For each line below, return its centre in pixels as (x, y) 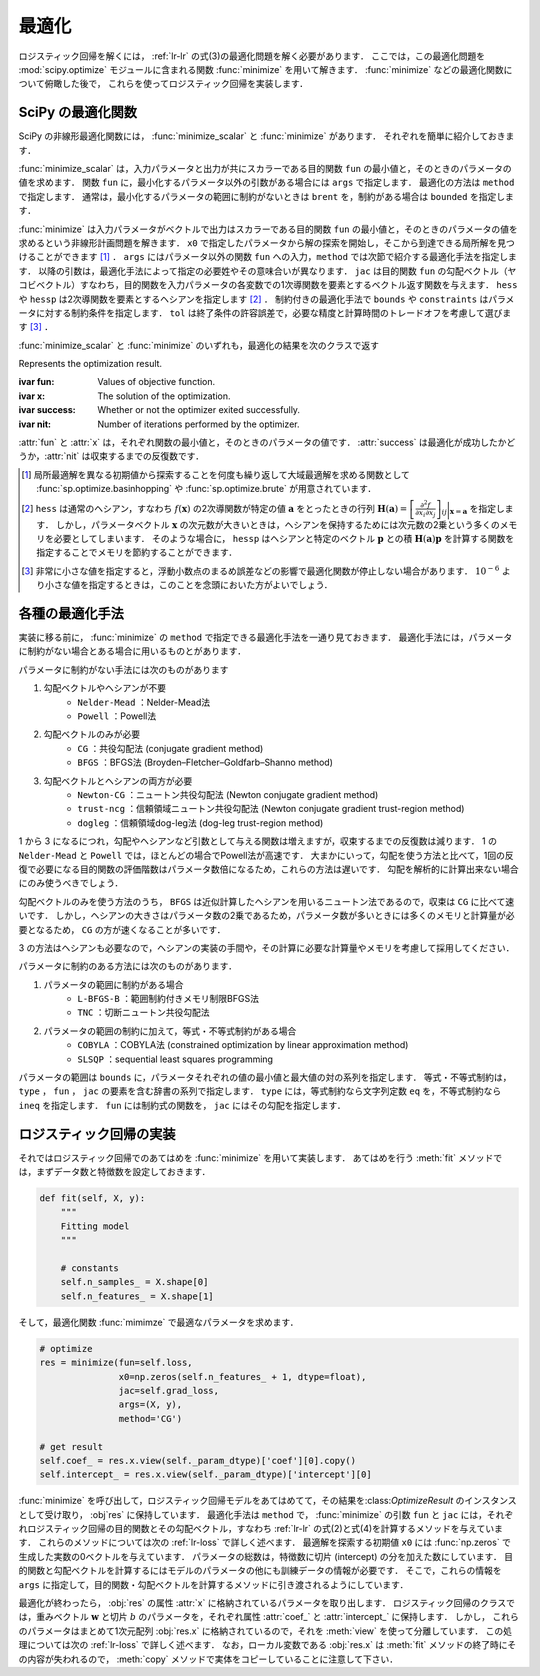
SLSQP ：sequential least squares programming (175, 1059)
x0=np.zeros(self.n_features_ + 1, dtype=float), (242, 1376)
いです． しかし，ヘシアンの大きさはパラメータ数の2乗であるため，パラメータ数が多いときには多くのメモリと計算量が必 (266, 916)
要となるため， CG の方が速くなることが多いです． (122, 929)
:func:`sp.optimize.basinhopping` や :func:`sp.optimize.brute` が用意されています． (206, 489)
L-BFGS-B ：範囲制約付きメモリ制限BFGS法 (168, 999)
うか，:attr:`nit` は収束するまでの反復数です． (111, 456)
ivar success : (47, 410)
